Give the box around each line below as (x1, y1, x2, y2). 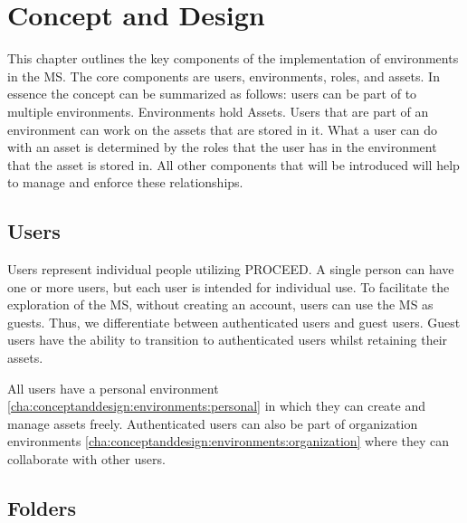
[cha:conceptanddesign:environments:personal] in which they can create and (7, 396, 425, 415)
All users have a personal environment (7, 378, 219, 397)
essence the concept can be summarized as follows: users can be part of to (7, 84, 417, 103)
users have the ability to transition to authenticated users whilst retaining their (7, 330, 448, 349)
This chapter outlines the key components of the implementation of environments (7, 49, 459, 68)
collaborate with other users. (7, 450, 166, 469)
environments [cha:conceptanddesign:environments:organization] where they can (7, 432, 450, 451)
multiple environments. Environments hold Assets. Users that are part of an (7, 101, 429, 120)
